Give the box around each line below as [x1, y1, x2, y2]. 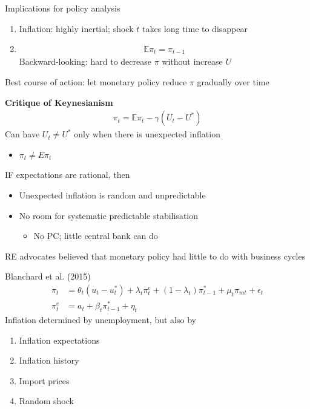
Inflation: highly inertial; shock [19, 22, 134, 34]
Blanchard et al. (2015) [5, 270, 91, 283]
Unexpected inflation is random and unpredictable [19, 189, 206, 201]
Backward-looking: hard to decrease [19, 55, 151, 68]
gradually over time [197, 76, 269, 88]
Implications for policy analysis [5, 2, 120, 14]
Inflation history [19, 354, 79, 367]
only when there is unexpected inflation [74, 128, 220, 140]
